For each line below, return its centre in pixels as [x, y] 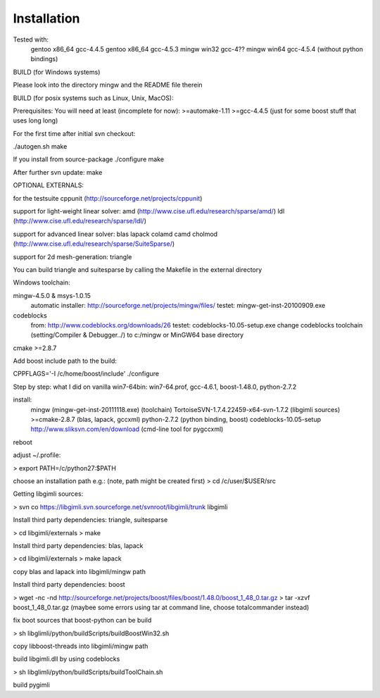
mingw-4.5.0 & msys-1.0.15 [52, 295]
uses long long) [36, 120]
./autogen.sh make [40, 147]
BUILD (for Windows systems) [57, 72]
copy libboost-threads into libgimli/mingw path [81, 646]
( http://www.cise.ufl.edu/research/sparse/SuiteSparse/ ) [94, 244]
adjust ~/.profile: [37, 455]
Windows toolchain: [42, 282]
